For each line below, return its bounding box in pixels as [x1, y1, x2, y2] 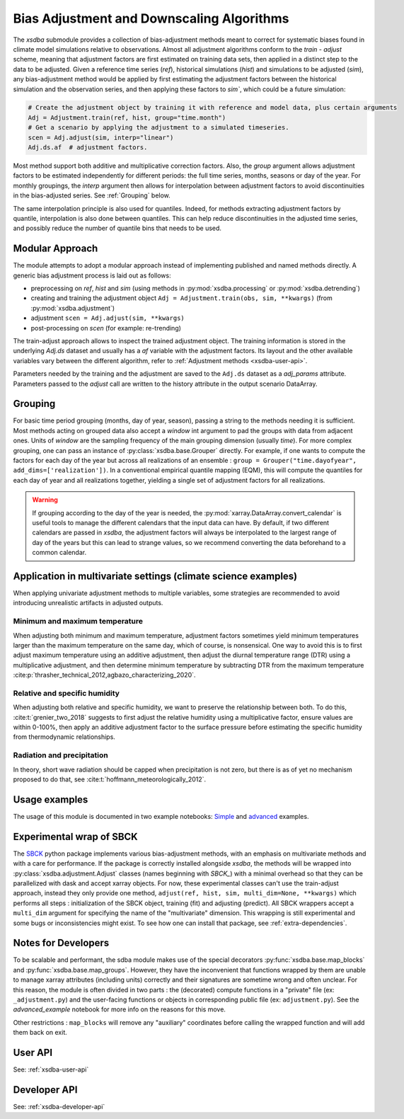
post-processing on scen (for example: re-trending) [30, 323, 182, 332]
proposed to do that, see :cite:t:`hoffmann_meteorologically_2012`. [13, 775, 207, 784]
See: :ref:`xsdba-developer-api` [13, 1103, 105, 1111]
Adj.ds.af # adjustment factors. [28, 144, 148, 151]
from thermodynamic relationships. [13, 733, 116, 741]
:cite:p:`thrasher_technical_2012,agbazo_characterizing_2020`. [13, 671, 196, 679]
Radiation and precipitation [13, 750, 109, 760]
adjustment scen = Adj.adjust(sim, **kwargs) [30, 314, 185, 322]
